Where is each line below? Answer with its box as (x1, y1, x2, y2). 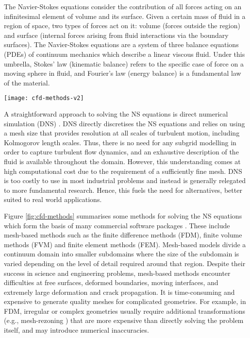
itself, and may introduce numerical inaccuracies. (4, 325, 149, 335)
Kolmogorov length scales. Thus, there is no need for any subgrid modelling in (4, 137, 236, 147)
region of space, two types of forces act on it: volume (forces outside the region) (4, 20, 240, 31)
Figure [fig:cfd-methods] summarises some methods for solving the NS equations (4, 210, 242, 220)
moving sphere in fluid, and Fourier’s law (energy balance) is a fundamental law (4, 68, 241, 78)
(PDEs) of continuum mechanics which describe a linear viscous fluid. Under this (4, 49, 245, 59)
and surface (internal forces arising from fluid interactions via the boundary (4, 30, 229, 40)
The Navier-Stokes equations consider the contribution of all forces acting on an (4, 1, 242, 11)
